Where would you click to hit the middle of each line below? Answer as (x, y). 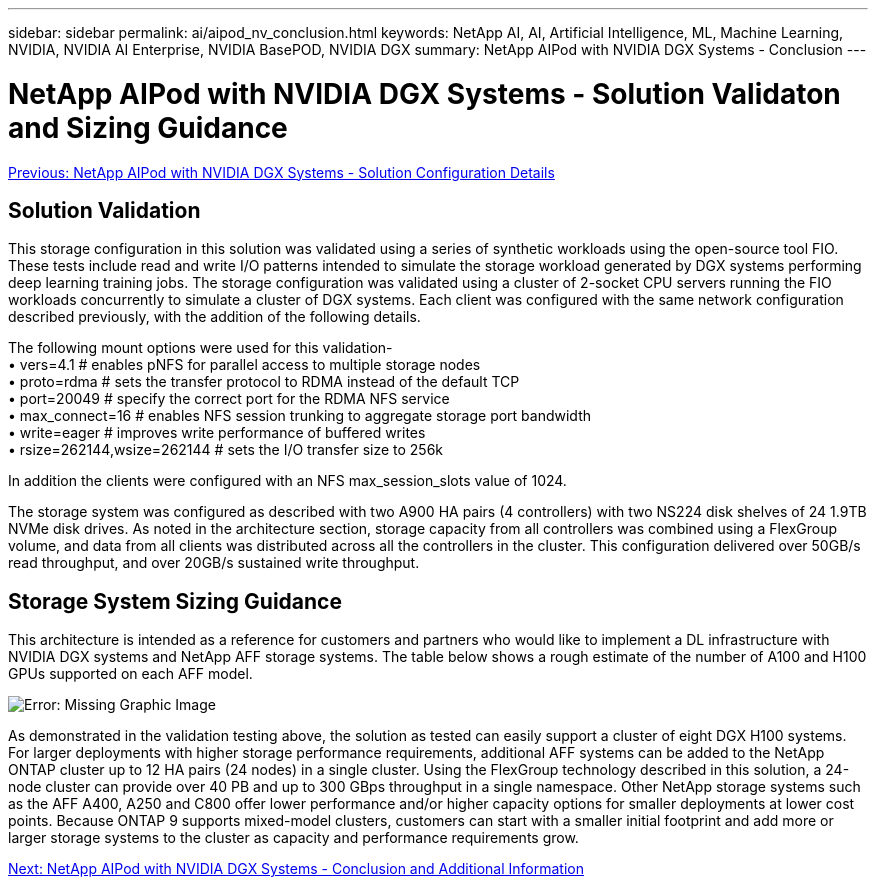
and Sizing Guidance (148, 127)
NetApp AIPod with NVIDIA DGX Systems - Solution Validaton (424, 93)
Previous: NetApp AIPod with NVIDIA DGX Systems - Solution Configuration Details (281, 172)
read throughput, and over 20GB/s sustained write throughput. (214, 563)
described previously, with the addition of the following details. (214, 317)
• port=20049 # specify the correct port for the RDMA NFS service (229, 399)
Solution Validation (104, 210)
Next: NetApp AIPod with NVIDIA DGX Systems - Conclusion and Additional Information (296, 869)
